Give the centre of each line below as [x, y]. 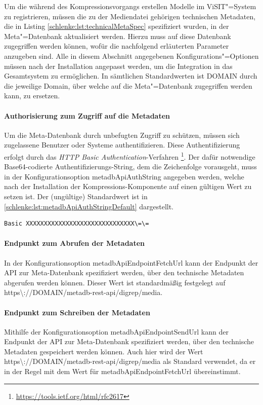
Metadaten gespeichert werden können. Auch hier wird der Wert [104, 351]
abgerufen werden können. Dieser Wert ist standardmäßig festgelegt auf [115, 282]
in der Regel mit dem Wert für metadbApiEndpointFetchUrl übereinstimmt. [122, 371]
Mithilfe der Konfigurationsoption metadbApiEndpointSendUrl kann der [116, 331]
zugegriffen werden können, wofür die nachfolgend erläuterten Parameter [117, 46]
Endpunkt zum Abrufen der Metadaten [75, 243]
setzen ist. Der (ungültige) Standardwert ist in [76, 196]
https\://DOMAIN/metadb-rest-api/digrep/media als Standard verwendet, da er [130, 361]
